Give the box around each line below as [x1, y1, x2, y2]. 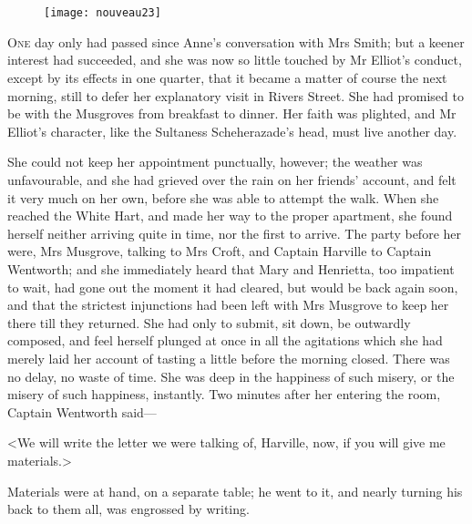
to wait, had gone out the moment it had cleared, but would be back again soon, [7, 277, 458, 296]
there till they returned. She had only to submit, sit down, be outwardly [7, 313, 411, 332]
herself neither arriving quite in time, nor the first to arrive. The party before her [7, 223, 462, 242]
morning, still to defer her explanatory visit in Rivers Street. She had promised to [7, 86, 464, 105]
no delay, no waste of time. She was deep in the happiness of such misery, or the [7, 366, 455, 385]
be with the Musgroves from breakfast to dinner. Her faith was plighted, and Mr [7, 104, 457, 123]
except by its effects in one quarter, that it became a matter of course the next [7, 68, 447, 87]
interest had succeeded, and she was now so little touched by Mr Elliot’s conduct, [7, 50, 462, 69]
